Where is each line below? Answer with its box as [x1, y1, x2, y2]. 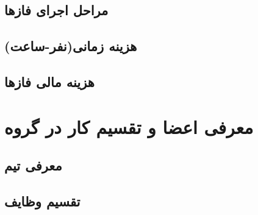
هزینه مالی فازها [4, 72, 95, 91]
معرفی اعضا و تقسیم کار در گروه [4, 114, 254, 139]
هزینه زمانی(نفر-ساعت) [4, 37, 137, 55]
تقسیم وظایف [4, 191, 81, 210]
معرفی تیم [4, 156, 62, 175]
